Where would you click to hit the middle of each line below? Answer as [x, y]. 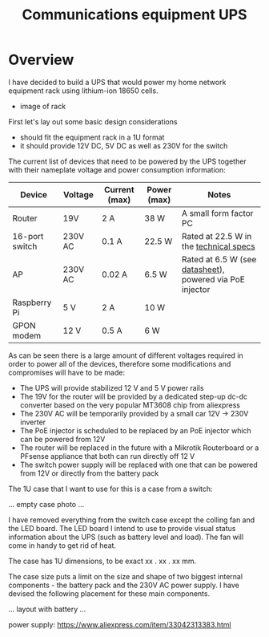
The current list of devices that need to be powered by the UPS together [127, 161]
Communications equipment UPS [134, 15]
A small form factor [217, 213]
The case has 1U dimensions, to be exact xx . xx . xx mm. [102, 561]
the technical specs [218, 246]
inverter [33, 422]
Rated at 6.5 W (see [219, 259]
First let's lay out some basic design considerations [93, 121]
